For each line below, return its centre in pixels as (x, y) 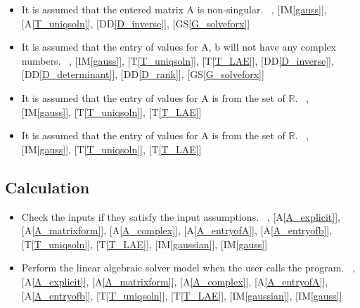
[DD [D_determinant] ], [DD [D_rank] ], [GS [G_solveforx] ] (143, 74)
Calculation (47, 187)
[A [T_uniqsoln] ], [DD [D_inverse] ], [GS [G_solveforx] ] (136, 23)
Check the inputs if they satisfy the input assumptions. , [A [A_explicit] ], (181, 216)
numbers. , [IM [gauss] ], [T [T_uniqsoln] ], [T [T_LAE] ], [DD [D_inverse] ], (178, 60)
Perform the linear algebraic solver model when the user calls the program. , (188, 268)
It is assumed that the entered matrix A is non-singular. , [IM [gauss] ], (174, 9)
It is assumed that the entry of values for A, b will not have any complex (179, 47)
